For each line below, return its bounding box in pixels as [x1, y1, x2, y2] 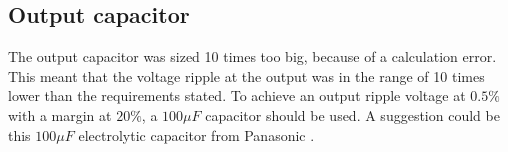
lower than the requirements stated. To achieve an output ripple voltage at [8, 85, 466, 106]
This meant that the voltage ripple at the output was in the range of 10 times [8, 65, 485, 86]
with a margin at [8, 104, 112, 125]
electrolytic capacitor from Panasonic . [78, 124, 315, 145]
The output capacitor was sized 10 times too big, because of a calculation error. [8, 46, 497, 67]
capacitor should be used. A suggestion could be [205, 104, 500, 125]
